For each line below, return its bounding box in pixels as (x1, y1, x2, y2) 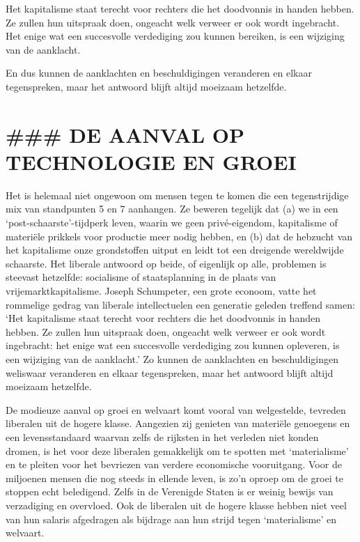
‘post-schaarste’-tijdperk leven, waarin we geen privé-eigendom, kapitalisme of (6, 215, 338, 230)
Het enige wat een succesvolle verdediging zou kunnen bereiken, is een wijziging (6, 29, 345, 43)
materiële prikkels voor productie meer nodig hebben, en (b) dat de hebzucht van (6, 229, 353, 243)
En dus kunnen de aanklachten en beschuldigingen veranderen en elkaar (6, 65, 312, 80)
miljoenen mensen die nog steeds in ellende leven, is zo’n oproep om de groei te (6, 470, 343, 485)
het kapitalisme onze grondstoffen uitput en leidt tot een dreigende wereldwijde (6, 242, 344, 257)
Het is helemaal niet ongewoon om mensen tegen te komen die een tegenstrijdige (6, 187, 349, 202)
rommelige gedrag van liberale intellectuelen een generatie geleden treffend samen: (6, 297, 355, 311)
